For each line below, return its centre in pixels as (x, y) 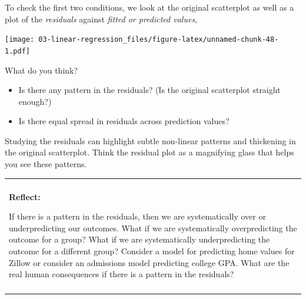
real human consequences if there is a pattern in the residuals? (122, 274)
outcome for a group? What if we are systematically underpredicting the (139, 239)
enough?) (35, 101)
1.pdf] (17, 51)
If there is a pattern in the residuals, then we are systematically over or (137, 216)
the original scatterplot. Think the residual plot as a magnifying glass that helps (149, 152)
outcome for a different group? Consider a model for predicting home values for (152, 251)
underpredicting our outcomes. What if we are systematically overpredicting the (153, 227)
